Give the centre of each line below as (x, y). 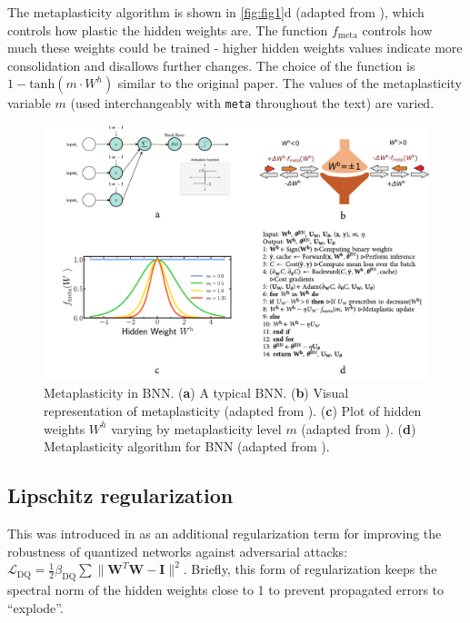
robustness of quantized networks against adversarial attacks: (178, 551)
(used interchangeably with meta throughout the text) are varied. (252, 103)
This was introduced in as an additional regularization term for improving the (225, 533)
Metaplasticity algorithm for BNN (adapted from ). (187, 446)
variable (29, 103)
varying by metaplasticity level (196, 428)
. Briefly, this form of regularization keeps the (310, 569)
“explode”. (35, 607)
